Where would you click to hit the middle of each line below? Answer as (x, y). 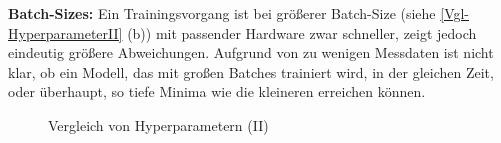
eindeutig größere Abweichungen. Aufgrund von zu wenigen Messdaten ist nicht (251, 52)
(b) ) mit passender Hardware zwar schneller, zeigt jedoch (302, 32)
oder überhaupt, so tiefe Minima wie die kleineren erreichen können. (217, 91)
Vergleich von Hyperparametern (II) (158, 124)
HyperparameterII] (65, 32)
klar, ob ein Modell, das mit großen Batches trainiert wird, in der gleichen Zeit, (251, 71)
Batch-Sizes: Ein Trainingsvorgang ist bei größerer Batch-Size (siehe (222, 13)
